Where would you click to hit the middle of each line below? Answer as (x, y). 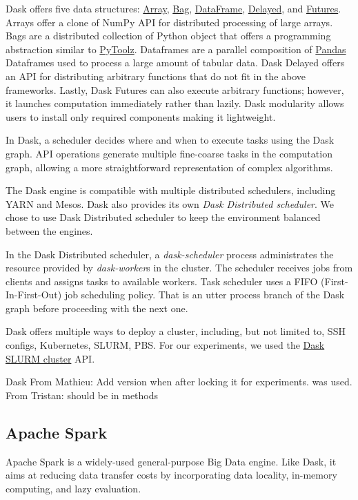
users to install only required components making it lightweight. (141, 116)
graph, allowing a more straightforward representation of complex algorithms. (169, 167)
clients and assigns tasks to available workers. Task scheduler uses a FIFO (162, 281)
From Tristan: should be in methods (82, 395)
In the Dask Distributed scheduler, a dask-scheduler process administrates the (170, 254)
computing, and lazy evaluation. (73, 488)
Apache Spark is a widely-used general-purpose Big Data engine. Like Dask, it (171, 461)
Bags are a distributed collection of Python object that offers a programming (168, 36)
